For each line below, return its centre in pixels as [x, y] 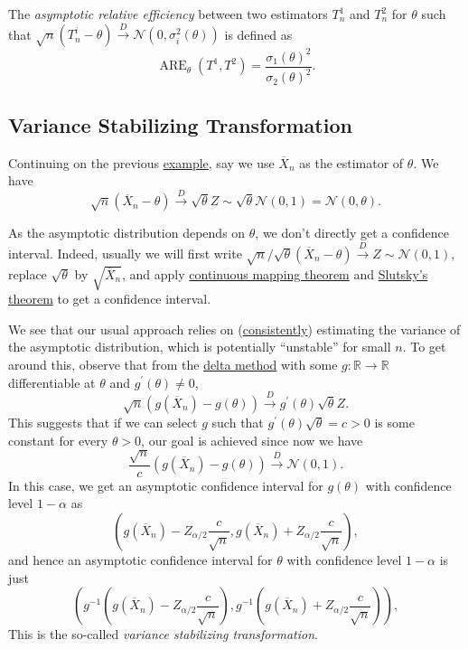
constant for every [58, 440]
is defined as [258, 34]
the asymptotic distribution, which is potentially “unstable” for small [200, 347]
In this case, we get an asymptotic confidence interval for [166, 485]
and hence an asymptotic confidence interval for [140, 559]
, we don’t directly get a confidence [352, 233]
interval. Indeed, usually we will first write [125, 253]
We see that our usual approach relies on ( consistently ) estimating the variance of [234, 329]
